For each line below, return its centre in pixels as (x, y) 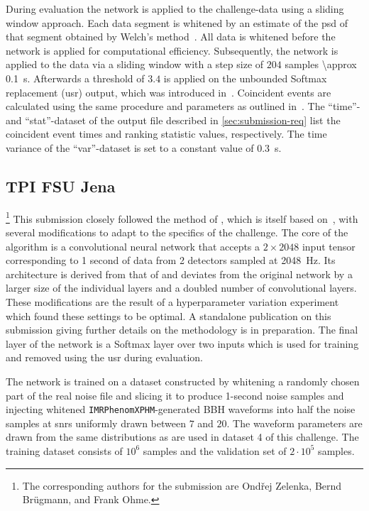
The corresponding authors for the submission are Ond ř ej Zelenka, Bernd (182, 485)
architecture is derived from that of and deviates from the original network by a (179, 274)
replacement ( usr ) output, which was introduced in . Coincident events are (169, 92)
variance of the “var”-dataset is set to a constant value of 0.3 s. (144, 147)
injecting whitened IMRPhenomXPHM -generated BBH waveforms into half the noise (181, 409)
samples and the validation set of (215, 450)
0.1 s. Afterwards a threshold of (75, 78)
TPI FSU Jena (61, 186)
